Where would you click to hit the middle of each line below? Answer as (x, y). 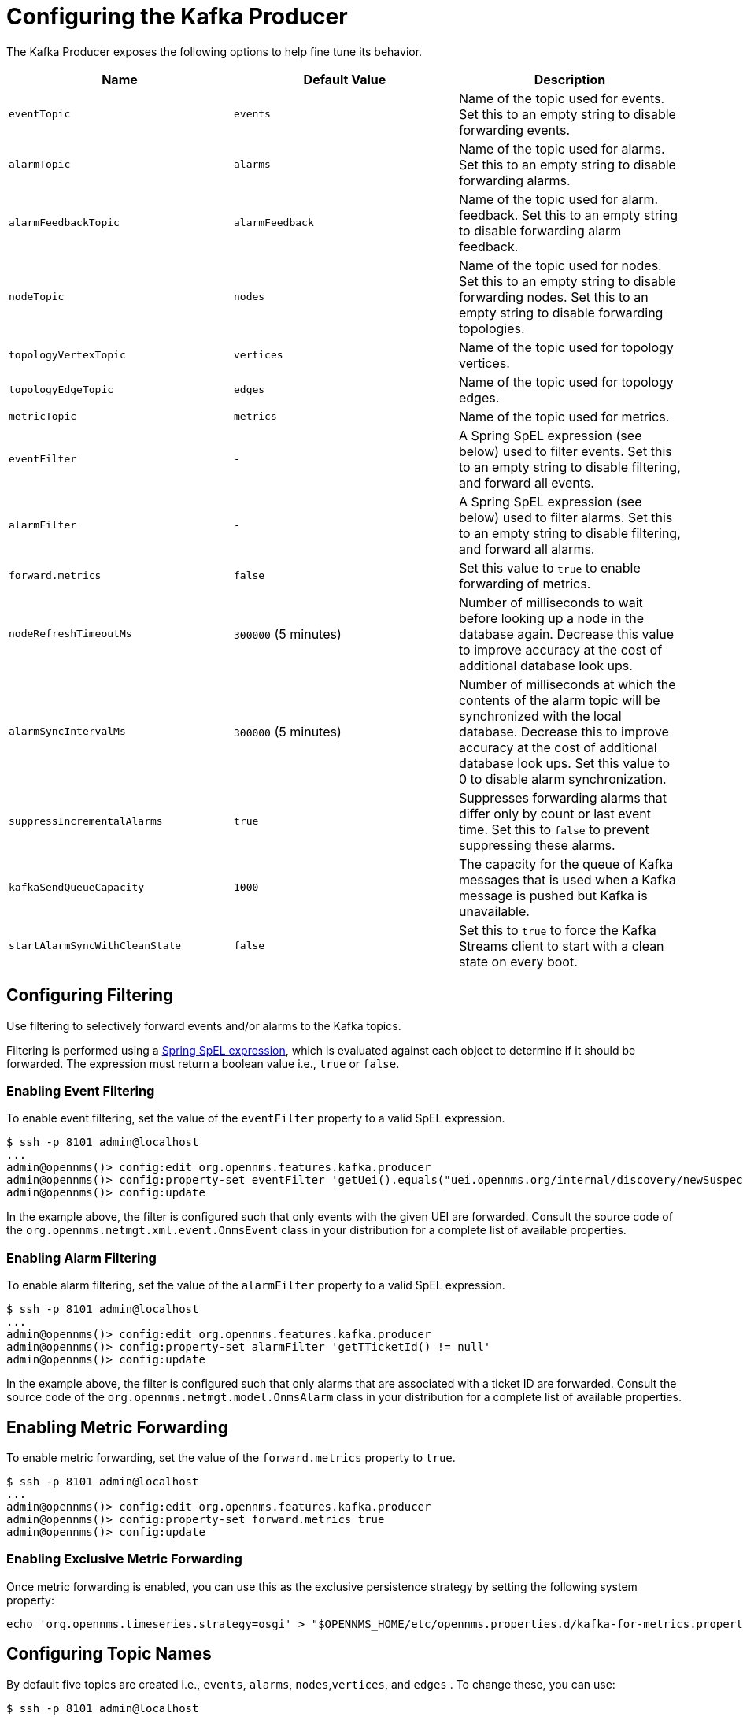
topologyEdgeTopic (61, 390)
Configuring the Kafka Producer (177, 17)
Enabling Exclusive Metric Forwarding (124, 1559)
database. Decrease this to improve (564, 731)
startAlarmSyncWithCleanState (95, 946)
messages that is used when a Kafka (567, 879)
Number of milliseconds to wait (551, 602)
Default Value (345, 79)
